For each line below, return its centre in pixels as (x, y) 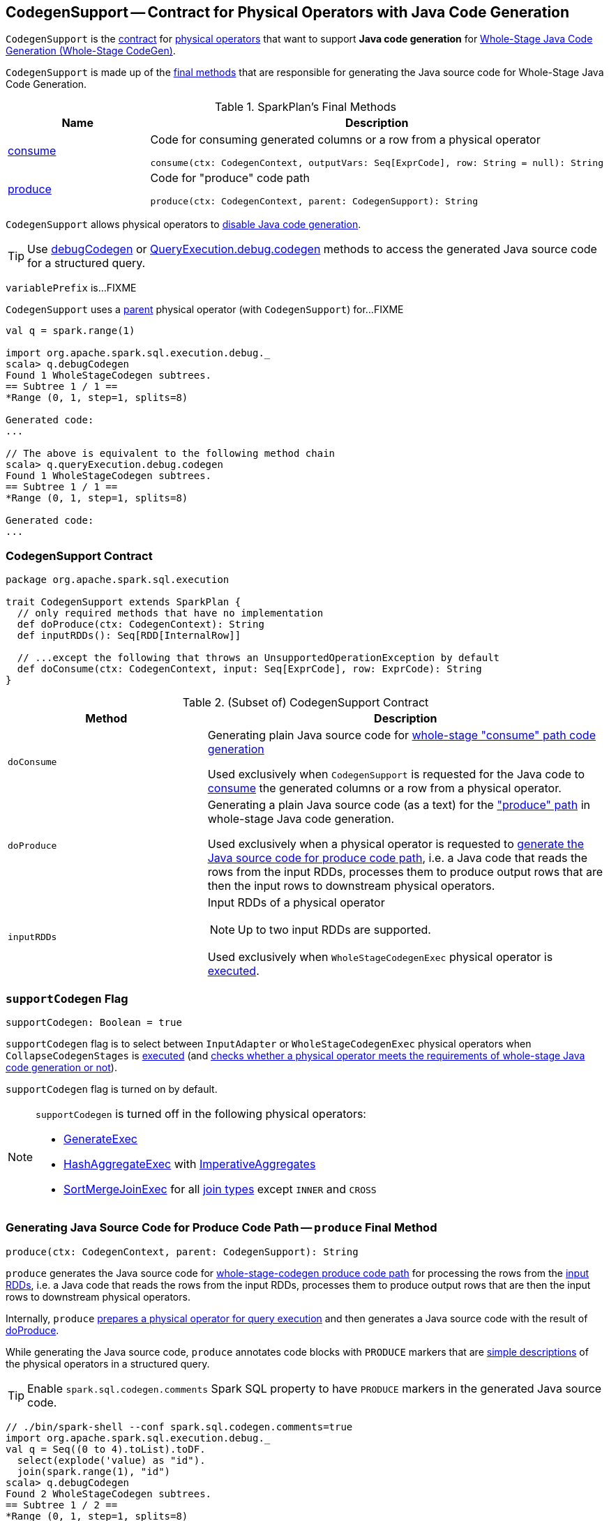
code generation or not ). (61, 1067)
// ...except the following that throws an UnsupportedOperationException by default (258, 658)
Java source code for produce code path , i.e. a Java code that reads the (398, 858)
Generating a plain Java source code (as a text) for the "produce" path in (399, 805)
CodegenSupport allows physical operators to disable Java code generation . (183, 225)
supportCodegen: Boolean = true (94, 1022)
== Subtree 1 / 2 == (62, 1505)
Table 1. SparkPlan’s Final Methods (306, 107)
